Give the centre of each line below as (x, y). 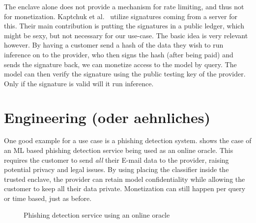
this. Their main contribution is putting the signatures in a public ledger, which (124, 26)
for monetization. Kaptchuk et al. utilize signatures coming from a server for (121, 16)
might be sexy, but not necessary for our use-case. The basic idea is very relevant (126, 35)
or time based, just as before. (48, 198)
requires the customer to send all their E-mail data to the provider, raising (116, 160)
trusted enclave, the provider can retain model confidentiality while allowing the (125, 179)
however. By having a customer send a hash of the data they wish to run (114, 45)
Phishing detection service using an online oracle (97, 214)
